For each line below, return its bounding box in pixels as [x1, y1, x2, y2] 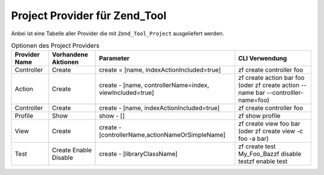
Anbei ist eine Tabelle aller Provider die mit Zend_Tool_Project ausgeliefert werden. [11, 30, 224, 37]
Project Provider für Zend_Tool [11, 9, 167, 22]
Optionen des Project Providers [11, 42, 100, 50]
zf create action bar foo [238, 73, 305, 82]
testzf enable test [238, 157, 288, 165]
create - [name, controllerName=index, [99, 81, 209, 90]
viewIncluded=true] [99, 88, 154, 97]
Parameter [99, 54, 130, 63]
